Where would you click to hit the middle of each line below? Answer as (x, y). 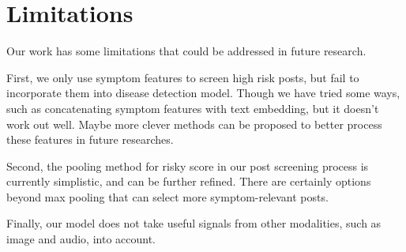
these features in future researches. (90, 139)
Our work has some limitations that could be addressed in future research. (186, 51)
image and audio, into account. (81, 239)
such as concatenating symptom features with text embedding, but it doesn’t (193, 108)
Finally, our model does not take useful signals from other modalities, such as (194, 223)
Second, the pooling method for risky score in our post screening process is (188, 165)
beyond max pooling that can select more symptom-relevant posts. (167, 196)
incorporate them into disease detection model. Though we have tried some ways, (203, 93)
